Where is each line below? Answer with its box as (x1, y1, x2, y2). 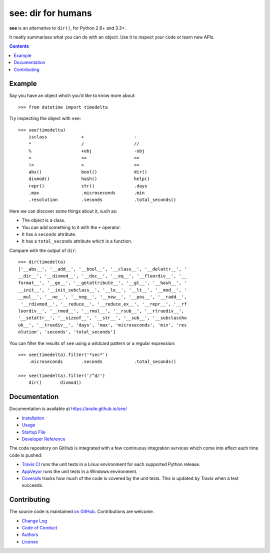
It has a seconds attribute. (21, 231, 77, 237)
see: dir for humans (9, 7, 92, 18)
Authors (21, 531, 38, 537)
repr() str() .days (28, 183, 147, 188)
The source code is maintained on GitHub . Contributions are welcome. (9, 508, 154, 514)
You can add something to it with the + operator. (21, 224, 121, 230)
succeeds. (21, 482, 43, 488)
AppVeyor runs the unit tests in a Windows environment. (21, 468, 137, 474)
